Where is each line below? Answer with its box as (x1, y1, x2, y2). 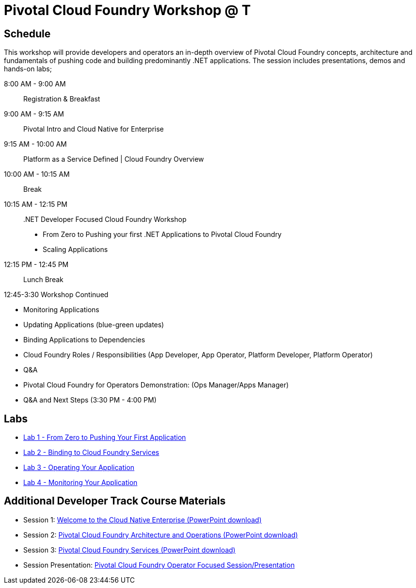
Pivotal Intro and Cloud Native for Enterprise (23, 125, 164, 134)
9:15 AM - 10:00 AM (4, 140, 67, 149)
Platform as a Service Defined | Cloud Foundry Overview (23, 155, 204, 164)
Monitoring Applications (23, 305, 99, 314)
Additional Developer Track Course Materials (4, 495, 226, 507)
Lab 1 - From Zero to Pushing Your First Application (23, 433, 186, 442)
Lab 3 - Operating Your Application (23, 463, 135, 472)
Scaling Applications (43, 245, 108, 254)
